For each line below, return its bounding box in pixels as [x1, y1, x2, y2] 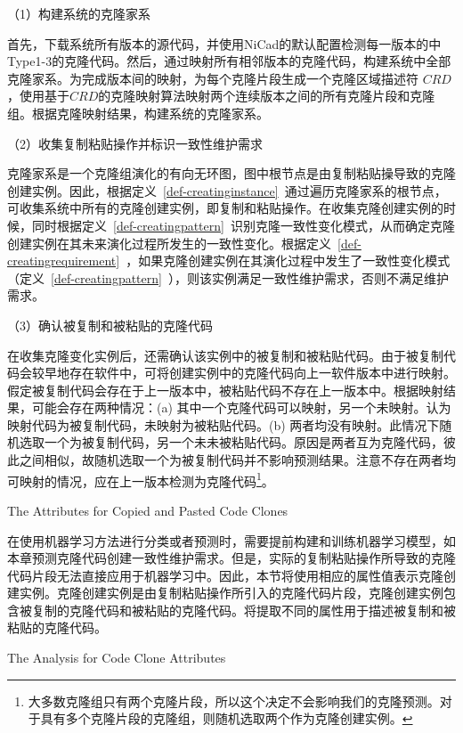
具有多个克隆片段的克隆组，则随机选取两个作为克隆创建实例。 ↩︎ [40, 709, 413, 728]
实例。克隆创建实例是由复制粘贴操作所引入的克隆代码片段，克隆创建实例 [19, 583, 443, 602]
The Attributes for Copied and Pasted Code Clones [7, 501, 288, 519]
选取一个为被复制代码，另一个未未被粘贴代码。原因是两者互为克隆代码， [19, 433, 443, 452]
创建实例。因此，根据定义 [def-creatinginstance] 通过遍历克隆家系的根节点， [7, 181, 447, 200]
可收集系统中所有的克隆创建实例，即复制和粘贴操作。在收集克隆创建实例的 [7, 199, 443, 217]
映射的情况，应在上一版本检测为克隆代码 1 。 [19, 468, 274, 490]
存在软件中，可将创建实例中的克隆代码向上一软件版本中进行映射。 [69, 363, 456, 382]
